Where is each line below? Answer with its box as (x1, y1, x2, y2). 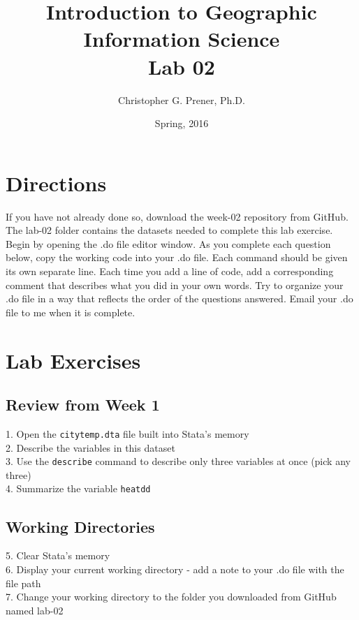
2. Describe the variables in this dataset (6, 440, 175, 455)
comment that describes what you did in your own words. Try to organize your (6, 277, 344, 292)
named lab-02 (6, 603, 64, 617)
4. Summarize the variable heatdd (6, 481, 151, 496)
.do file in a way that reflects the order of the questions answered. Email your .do (6, 291, 353, 306)
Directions (6, 168, 107, 197)
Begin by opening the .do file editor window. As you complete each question (6, 236, 331, 251)
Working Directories (6, 515, 155, 537)
